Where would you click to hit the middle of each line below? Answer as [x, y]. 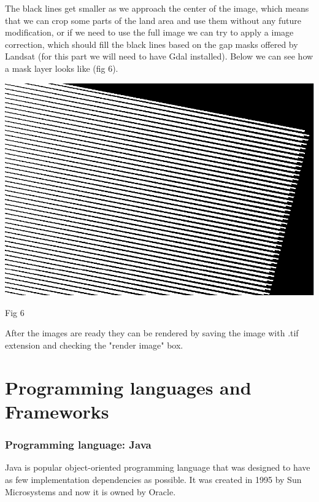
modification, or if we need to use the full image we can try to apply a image [149, 32]
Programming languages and [128, 387]
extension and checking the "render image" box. [94, 345]
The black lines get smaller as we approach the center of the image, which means [157, 8]
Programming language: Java [78, 445]
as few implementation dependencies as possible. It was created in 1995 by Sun [153, 480]
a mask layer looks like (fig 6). [62, 68]
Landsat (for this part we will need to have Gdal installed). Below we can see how [159, 56]
